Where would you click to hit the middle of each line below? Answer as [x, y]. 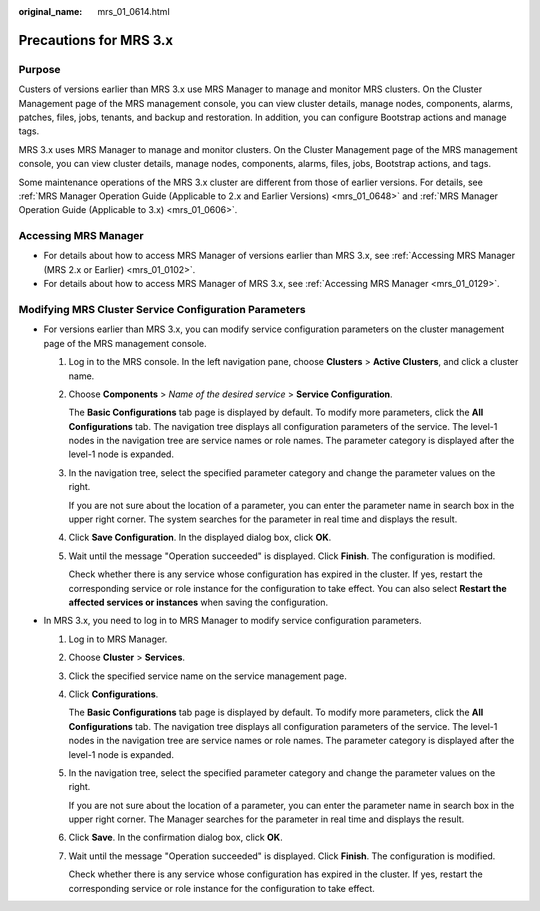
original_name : [50, 11]
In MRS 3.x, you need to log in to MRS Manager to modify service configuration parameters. [232, 621]
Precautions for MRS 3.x [96, 40]
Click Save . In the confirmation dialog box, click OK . [176, 837]
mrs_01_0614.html [133, 11]
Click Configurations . [113, 694]
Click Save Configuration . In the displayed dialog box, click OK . [200, 537]
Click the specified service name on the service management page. [207, 676]
